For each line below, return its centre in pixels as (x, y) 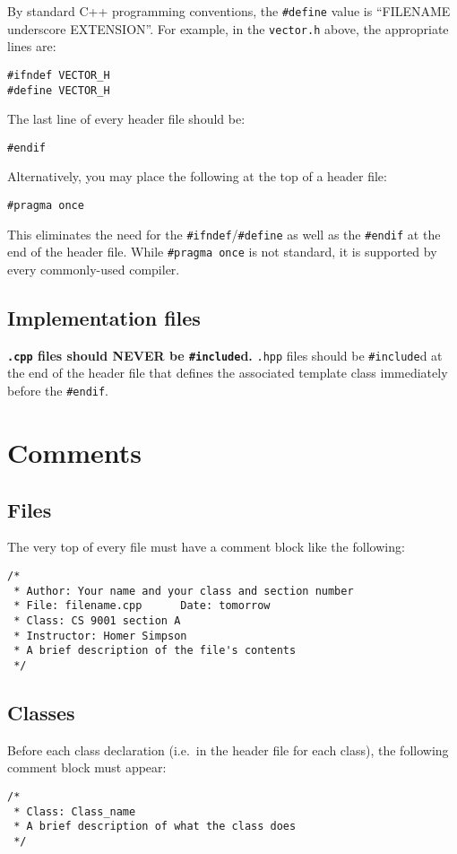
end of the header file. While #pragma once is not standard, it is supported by (222, 252)
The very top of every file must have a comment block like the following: (206, 547)
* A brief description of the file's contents (155, 651)
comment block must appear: (87, 767)
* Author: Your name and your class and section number (184, 591)
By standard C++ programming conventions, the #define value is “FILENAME (229, 11)
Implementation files (104, 318)
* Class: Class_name (75, 811)
